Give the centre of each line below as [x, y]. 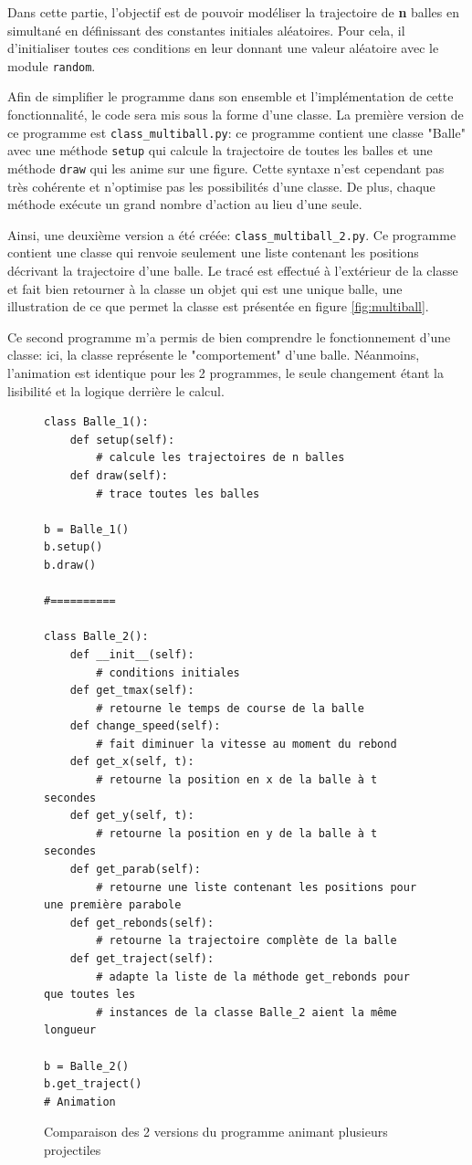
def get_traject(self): [142, 959]
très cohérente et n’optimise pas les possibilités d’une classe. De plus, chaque [221, 186]
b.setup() [73, 547]
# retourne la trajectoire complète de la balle [246, 941]
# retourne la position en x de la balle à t [237, 780]
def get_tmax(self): [132, 691]
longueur [70, 1030]
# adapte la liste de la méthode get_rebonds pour [253, 976]
